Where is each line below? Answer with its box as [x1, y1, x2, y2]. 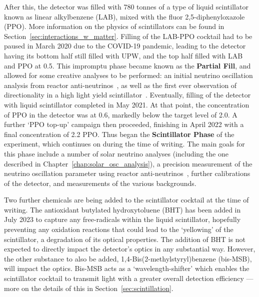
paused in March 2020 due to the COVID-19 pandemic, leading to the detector [4, 40, 246, 51]
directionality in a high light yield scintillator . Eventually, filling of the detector [4, 89, 251, 100]
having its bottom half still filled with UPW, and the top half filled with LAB [4, 50, 243, 60]
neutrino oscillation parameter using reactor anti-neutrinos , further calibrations [4, 168, 250, 178]
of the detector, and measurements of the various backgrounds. [4, 177, 196, 188]
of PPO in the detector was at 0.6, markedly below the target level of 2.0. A [4, 109, 237, 119]
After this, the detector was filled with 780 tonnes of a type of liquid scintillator [4, 1, 248, 11]
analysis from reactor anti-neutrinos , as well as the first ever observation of [4, 79, 237, 90]
